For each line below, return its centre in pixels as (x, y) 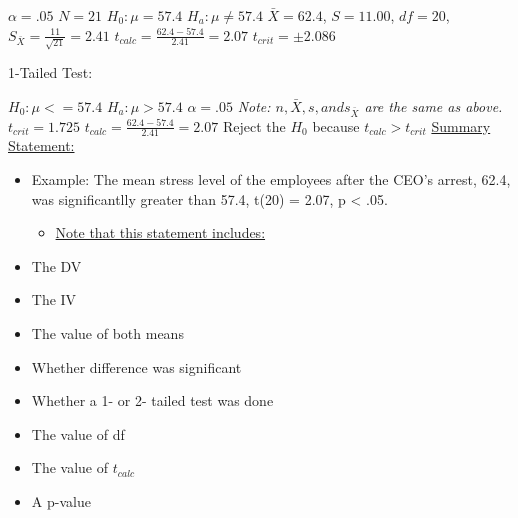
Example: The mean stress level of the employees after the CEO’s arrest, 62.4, (271, 179)
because (336, 125)
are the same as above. (433, 105)
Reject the (254, 125)
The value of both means (107, 333)
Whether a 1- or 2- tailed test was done (152, 400)
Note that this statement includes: (160, 232)
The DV (56, 265)
